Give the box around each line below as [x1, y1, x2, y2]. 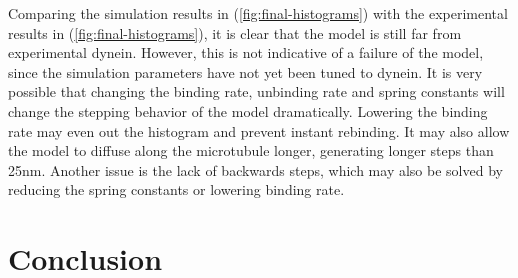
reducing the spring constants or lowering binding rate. [8, 179, 345, 200]
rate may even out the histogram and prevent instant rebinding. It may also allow [8, 120, 510, 141]
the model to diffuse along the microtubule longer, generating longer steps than [8, 140, 494, 161]
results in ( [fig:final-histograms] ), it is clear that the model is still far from [8, 22, 462, 43]
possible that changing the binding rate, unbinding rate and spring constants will [8, 81, 505, 102]
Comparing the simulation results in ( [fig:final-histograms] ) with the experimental [8, 3, 508, 23]
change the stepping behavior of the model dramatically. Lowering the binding [8, 100, 488, 121]
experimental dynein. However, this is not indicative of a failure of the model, [8, 42, 484, 63]
